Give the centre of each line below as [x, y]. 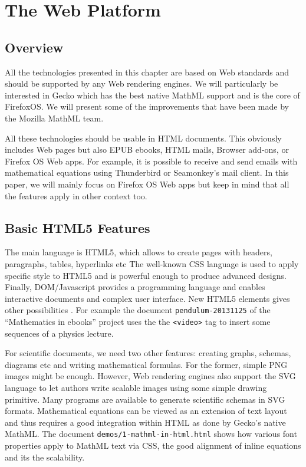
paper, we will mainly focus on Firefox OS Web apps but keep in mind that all [147, 184]
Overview [34, 47]
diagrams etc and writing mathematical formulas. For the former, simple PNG [146, 364]
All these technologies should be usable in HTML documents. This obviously [143, 138]
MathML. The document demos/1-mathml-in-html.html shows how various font [151, 434]
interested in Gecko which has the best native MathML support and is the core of [152, 95]
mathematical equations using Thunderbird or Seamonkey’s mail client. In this [147, 172]
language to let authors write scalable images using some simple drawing [136, 387]
